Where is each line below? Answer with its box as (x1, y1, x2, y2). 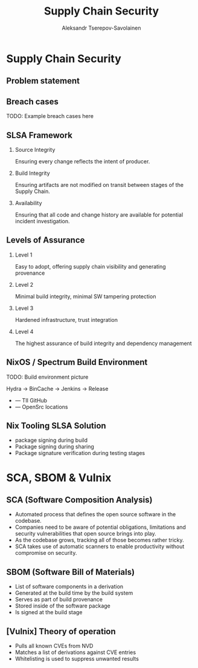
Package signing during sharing (14, 443, 95, 450)
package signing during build (14, 437, 88, 444)
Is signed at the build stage (14, 609, 83, 616)
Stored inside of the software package (14, 602, 110, 609)
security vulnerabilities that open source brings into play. (14, 530, 157, 537)
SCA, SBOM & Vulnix (6, 471, 112, 485)
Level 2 (14, 281, 34, 288)
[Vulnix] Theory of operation (6, 626, 116, 637)
